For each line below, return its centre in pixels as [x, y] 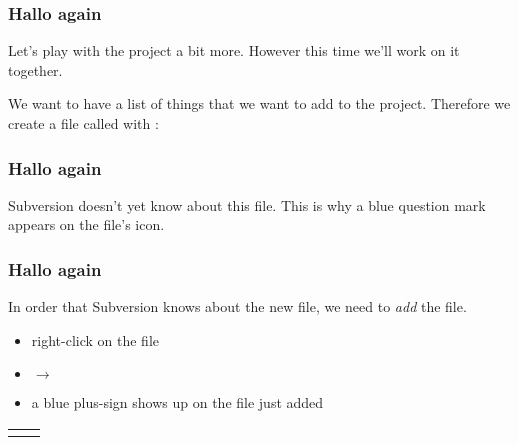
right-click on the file [95, 339]
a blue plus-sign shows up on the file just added [177, 402]
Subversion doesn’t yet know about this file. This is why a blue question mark [247, 204]
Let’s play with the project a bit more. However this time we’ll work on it [234, 50]
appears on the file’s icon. [86, 224]
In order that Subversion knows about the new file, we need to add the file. [237, 306]
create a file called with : [83, 123]
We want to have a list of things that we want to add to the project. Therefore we [259, 103]
